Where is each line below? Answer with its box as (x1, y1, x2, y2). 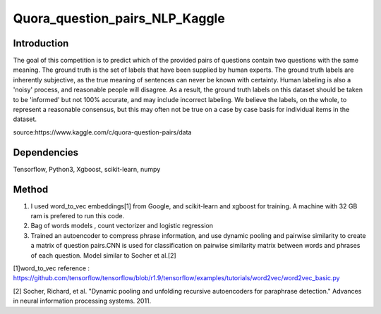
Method (13, 183, 49, 195)
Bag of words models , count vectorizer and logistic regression (30, 222, 213, 230)
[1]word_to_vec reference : (13, 264, 90, 272)
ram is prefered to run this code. (30, 212, 125, 220)
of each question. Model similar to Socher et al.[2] (30, 251, 176, 260)
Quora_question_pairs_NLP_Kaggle (13, 11, 225, 26)
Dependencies (13, 146, 79, 158)
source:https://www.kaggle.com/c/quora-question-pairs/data (13, 127, 192, 137)
